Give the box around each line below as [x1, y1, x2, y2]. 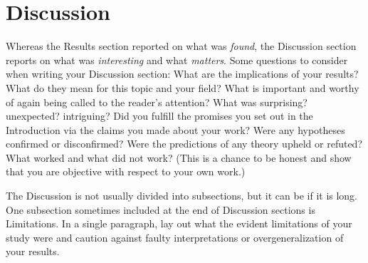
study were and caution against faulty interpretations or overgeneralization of [6, 230, 344, 244]
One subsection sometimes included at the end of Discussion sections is [6, 202, 315, 217]
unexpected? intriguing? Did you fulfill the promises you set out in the [6, 108, 313, 123]
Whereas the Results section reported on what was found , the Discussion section [6, 38, 357, 53]
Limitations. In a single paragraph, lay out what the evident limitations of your [6, 216, 352, 231]
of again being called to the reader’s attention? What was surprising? [6, 94, 307, 109]
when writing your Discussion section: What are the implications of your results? [6, 66, 359, 81]
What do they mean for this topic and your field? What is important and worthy [6, 80, 359, 95]
